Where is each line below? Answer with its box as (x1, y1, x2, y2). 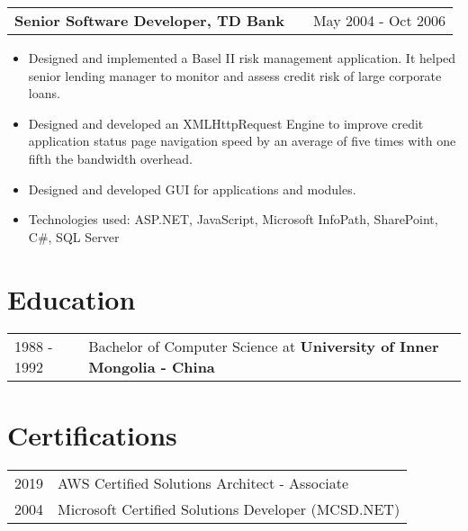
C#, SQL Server (28, 227, 120, 246)
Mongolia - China (88, 356, 215, 378)
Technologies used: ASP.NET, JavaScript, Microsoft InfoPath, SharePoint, (28, 210, 438, 229)
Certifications (7, 416, 177, 453)
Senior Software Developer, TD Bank (14, 10, 284, 31)
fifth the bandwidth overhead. (28, 148, 193, 167)
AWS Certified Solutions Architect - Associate (58, 472, 349, 493)
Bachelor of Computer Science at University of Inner (88, 336, 439, 357)
